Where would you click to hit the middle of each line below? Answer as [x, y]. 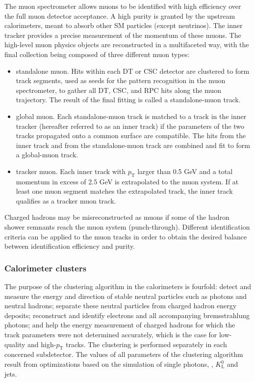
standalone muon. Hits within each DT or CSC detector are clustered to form [133, 71]
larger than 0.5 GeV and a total [185, 171]
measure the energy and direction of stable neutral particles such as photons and [126, 296]
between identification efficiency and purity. [70, 246]
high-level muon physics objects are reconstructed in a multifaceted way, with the [127, 44]
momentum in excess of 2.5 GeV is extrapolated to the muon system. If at [127, 181]
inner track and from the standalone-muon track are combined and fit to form [133, 145]
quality [15, 344]
